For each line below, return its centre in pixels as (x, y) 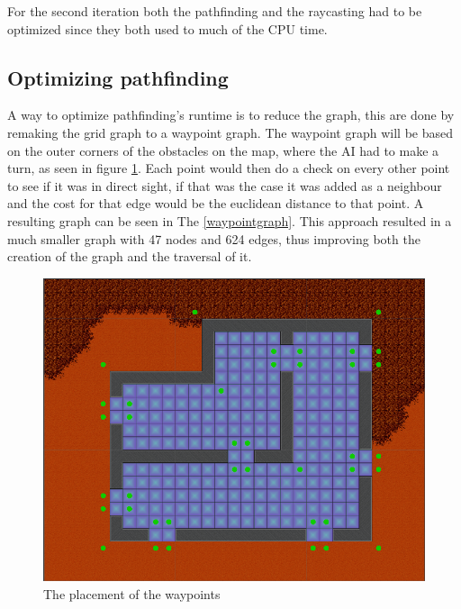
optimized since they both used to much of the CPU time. (167, 28)
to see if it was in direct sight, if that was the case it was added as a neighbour (225, 185)
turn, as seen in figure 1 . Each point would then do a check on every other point (229, 168)
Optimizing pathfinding (118, 77)
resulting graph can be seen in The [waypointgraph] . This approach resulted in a (230, 220)
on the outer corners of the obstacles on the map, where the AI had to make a (223, 150)
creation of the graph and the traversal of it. (130, 256)
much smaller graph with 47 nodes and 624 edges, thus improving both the (214, 238)
